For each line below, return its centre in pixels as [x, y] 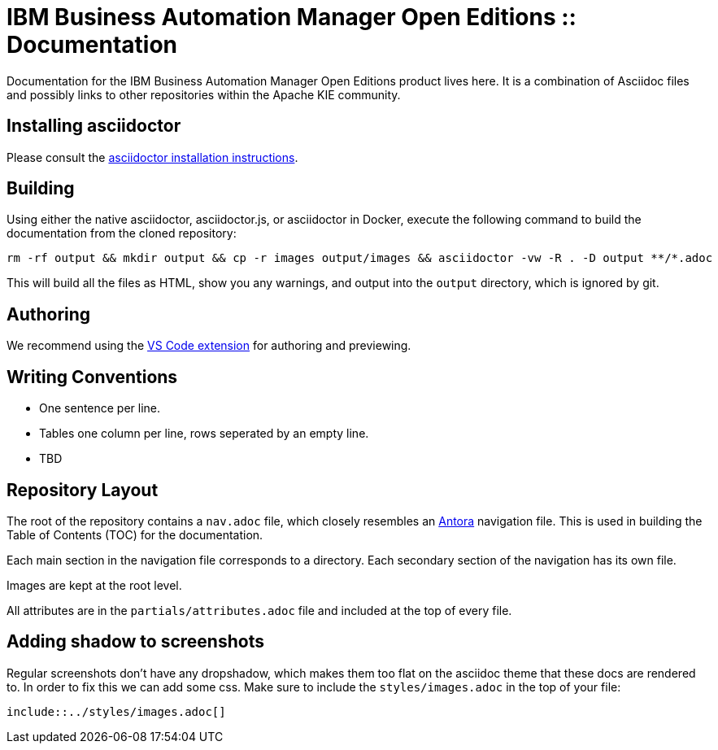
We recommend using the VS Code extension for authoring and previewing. [209, 346]
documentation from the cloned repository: [122, 233]
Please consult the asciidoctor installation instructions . [152, 157]
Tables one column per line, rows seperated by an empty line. [204, 434]
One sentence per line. [100, 408]
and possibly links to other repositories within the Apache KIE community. [204, 94]
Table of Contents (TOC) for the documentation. [135, 534]
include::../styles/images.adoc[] [116, 711]
